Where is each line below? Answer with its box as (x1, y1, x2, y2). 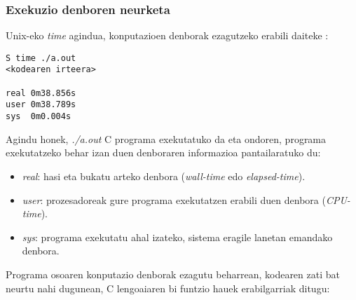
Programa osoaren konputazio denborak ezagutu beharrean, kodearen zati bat (6, 266, 340, 281)
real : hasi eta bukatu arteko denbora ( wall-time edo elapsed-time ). (22, 168, 306, 183)
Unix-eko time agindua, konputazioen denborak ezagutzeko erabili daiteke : (6, 28, 329, 43)
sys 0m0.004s (6, 111, 71, 122)
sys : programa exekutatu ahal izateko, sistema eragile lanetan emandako (22, 229, 333, 244)
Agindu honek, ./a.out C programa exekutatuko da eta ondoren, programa (6, 131, 327, 146)
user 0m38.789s (6, 100, 76, 110)
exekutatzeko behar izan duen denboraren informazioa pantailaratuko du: (6, 145, 321, 160)
